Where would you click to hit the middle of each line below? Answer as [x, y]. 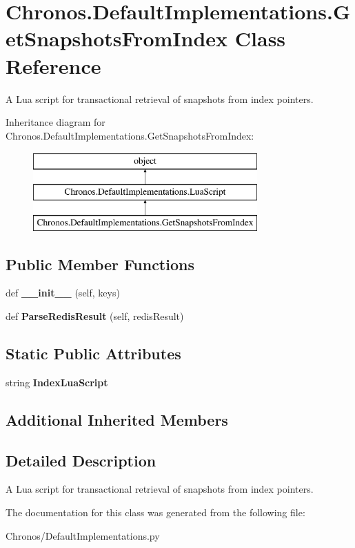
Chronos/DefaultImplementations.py [83, 535]
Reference [53, 65]
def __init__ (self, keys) [63, 293]
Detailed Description [81, 460]
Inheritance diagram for [55, 122]
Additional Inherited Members [117, 419]
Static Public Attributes [93, 353]
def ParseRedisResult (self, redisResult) [95, 316]
